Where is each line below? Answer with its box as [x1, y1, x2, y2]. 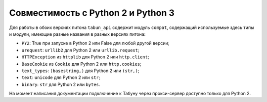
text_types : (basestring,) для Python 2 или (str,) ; [21, 68, 139, 74]
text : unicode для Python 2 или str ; [21, 75, 101, 80]
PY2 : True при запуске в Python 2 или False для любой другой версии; [21, 40, 170, 46]
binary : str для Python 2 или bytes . [21, 81, 100, 87]
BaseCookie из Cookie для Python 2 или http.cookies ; [21, 61, 142, 67]
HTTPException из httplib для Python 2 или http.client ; [21, 54, 149, 60]
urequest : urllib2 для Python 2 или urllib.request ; [21, 47, 139, 53]
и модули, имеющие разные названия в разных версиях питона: [9, 31, 146, 37]
